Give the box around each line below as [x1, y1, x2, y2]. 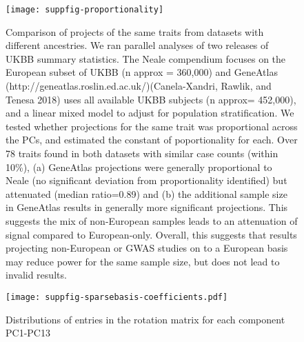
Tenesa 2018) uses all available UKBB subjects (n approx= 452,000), [6, 92, 296, 106]
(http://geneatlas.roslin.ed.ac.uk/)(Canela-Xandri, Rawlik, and [6, 79, 272, 93]
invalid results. [6, 268, 67, 282]
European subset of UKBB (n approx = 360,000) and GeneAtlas [6, 65, 278, 79]
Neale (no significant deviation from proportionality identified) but [6, 173, 287, 188]
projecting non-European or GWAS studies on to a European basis [6, 241, 288, 255]
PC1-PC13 [6, 325, 50, 340]
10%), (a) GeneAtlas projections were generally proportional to [6, 159, 272, 174]
